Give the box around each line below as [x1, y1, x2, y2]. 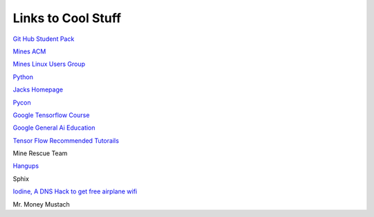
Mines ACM [12, 47, 46, 55]
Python [12, 73, 34, 81]
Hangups [12, 162, 39, 170]
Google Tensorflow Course [12, 111, 90, 119]
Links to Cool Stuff [12, 10, 121, 26]
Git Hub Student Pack [12, 35, 75, 43]
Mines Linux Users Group [12, 60, 86, 69]
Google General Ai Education [12, 123, 96, 132]
